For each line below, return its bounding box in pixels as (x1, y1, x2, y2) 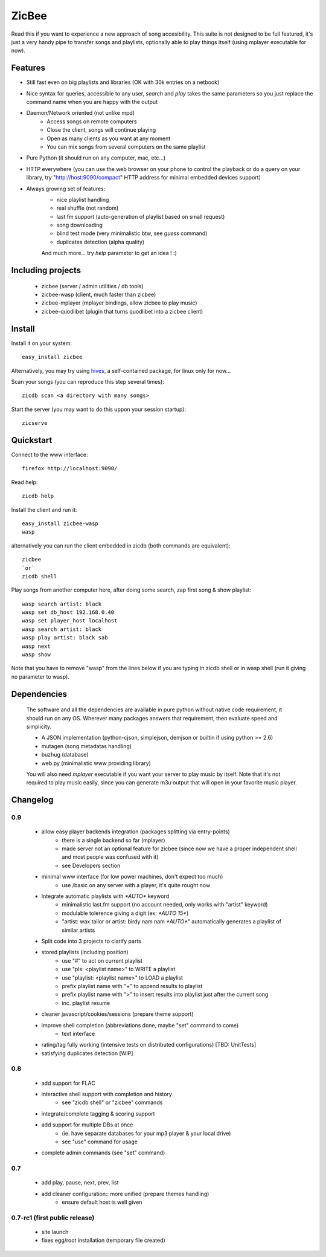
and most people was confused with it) (62, 853, 159, 861)
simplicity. (26, 723, 51, 730)
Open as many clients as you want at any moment (46, 135, 171, 142)
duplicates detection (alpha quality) (56, 238, 145, 245)
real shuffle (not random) (56, 204, 119, 212)
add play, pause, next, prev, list (41, 1179, 119, 1186)
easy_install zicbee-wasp (22, 520, 99, 527)
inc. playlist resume (62, 999, 110, 1006)
